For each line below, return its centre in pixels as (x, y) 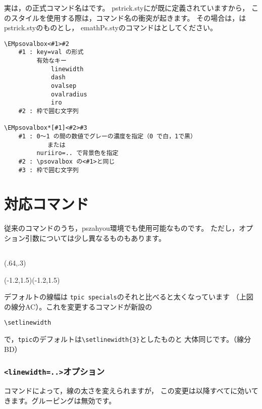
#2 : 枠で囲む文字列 (48, 111)
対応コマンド (47, 204)
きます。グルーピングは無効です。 (60, 400)
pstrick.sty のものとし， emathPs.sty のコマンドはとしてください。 (111, 28)
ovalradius (69, 94)
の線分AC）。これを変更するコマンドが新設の (78, 306)
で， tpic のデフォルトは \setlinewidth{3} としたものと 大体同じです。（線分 (127, 339)
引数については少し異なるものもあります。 (95, 238)
